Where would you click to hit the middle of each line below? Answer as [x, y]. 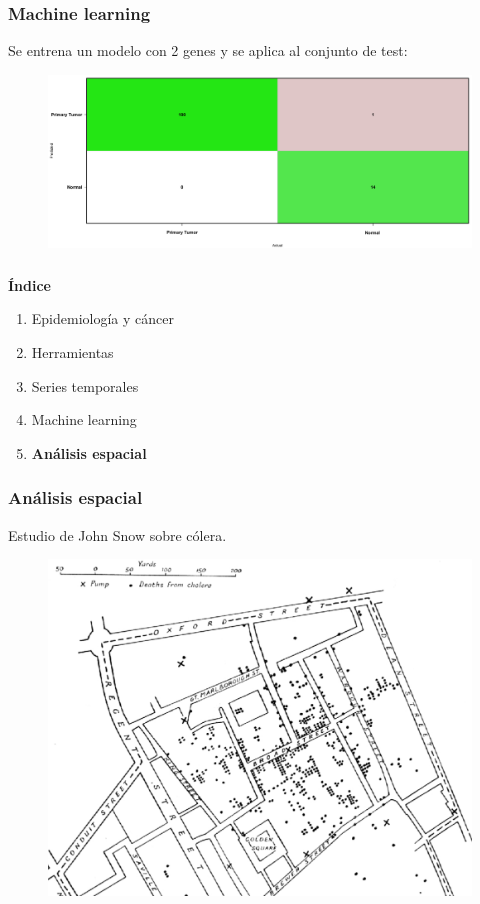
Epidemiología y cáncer [102, 318]
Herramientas [72, 352]
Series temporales [85, 385]
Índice [29, 284]
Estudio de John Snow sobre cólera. [117, 534]
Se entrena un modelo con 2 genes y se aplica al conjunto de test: [208, 50]
